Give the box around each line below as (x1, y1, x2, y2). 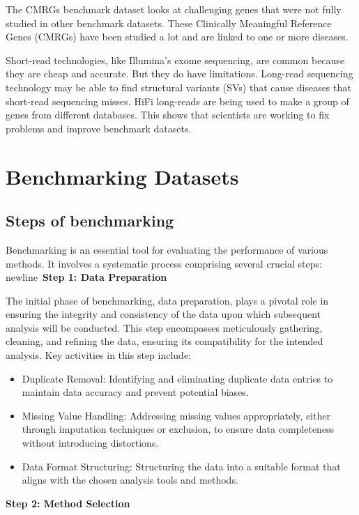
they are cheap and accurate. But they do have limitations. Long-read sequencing (6, 66, 353, 81)
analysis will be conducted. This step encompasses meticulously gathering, (6, 320, 323, 335)
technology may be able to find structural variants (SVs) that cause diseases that (6, 79, 351, 94)
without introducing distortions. (22, 436, 159, 450)
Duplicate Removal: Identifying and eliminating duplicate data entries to (22, 371, 333, 385)
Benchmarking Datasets (6, 162, 239, 190)
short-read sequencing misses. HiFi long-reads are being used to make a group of (6, 93, 349, 108)
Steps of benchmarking (6, 210, 174, 231)
